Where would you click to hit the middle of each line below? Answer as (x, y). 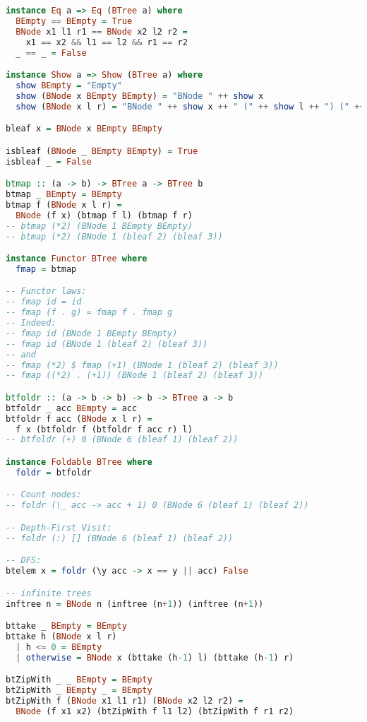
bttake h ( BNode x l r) (61, 636)
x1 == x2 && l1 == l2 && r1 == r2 (107, 42)
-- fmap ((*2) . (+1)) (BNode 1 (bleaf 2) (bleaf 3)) (135, 375)
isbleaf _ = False (49, 161)
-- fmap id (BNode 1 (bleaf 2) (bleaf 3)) (107, 344)
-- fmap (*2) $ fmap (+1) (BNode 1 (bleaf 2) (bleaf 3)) (142, 365)
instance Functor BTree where (77, 259)
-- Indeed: (31, 323)
